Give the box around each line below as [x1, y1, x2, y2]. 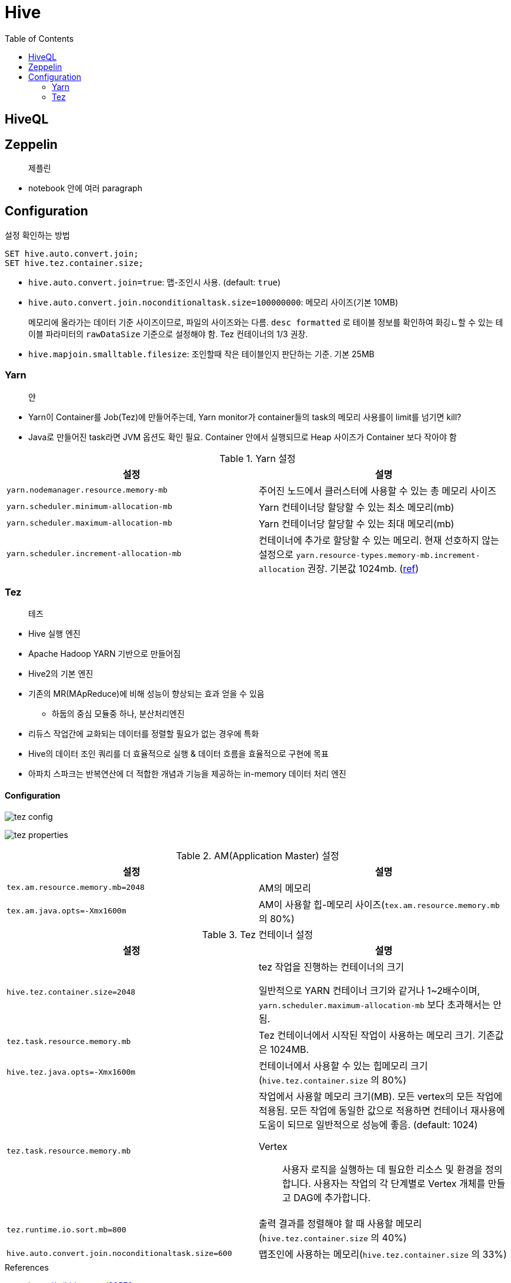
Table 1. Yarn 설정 [219, 452, 296, 464]
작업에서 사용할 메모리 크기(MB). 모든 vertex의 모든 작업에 [259, 1090, 503, 1102]
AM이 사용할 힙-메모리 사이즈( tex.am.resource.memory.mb [259, 898, 500, 910]
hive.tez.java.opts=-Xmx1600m [6, 1068, 136, 1077]
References [5, 1262, 49, 1272]
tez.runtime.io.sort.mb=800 [6, 1225, 126, 1235]
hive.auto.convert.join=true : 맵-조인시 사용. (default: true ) [28, 277, 281, 287]
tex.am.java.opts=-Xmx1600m [6, 906, 126, 916]
